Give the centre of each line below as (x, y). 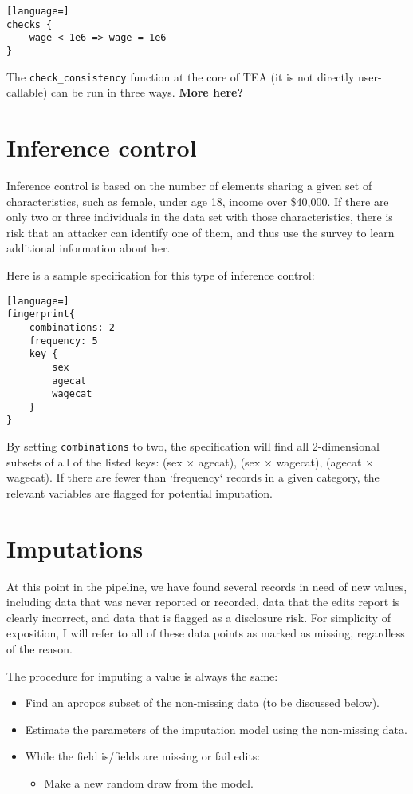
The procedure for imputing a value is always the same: (142, 675)
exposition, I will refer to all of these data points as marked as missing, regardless (206, 633)
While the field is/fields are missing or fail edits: (143, 756)
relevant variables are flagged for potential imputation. (140, 492)
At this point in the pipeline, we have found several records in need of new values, (207, 586)
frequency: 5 (63, 341)
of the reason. (39, 649)
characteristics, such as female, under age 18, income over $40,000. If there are (198, 201)
